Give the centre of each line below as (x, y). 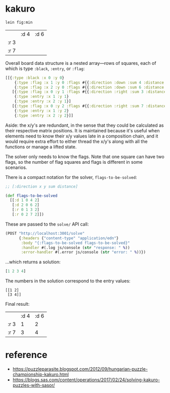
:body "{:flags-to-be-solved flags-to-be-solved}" (75, 243)
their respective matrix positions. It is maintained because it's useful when (83, 130)
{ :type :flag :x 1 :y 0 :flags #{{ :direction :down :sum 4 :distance (89, 82)
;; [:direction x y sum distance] (42, 186)
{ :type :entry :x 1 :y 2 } (42, 111)
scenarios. (16, 167)
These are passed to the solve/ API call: (47, 224)
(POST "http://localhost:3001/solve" (45, 233)
